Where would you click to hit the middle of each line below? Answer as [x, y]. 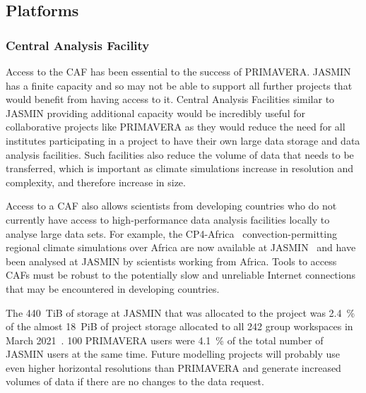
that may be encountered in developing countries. [113, 288]
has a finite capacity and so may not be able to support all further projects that [179, 85]
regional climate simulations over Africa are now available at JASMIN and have [181, 247]
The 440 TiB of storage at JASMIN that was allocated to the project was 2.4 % [181, 312]
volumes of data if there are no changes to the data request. [135, 381]
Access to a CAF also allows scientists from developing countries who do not [171, 206]
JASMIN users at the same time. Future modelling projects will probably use [173, 354]
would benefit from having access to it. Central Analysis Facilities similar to [170, 99]
